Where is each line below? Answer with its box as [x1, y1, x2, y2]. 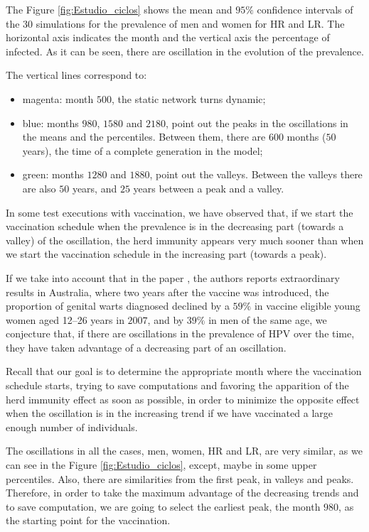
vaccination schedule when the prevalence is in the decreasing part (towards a [6, 219, 344, 234]
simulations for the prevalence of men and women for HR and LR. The [36, 16, 345, 31]
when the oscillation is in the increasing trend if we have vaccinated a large [6, 406, 333, 420]
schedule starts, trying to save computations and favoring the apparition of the [6, 378, 349, 393]
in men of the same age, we [208, 312, 327, 327]
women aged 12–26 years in [6, 312, 124, 327]
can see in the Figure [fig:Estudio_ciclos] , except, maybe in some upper [6, 457, 317, 472]
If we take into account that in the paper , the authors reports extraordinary [6, 270, 340, 285]
